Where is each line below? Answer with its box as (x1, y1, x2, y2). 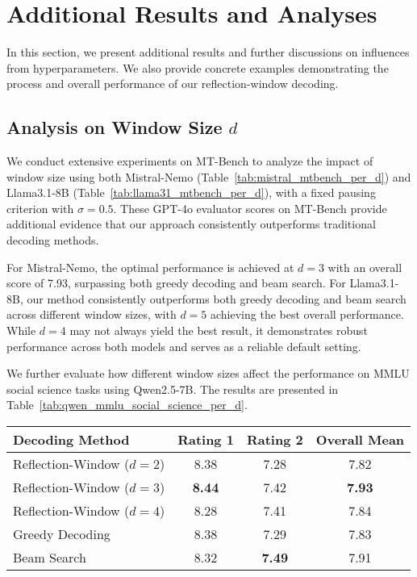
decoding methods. (6, 232, 99, 249)
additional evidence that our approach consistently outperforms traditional (6, 215, 376, 232)
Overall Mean (315, 430, 405, 449)
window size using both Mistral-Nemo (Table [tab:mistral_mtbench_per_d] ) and (6, 168, 411, 185)
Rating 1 (177, 430, 234, 449)
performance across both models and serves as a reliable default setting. (6, 337, 361, 354)
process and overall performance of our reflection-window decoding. (6, 75, 339, 92)
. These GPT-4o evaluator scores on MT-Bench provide (113, 199, 387, 216)
